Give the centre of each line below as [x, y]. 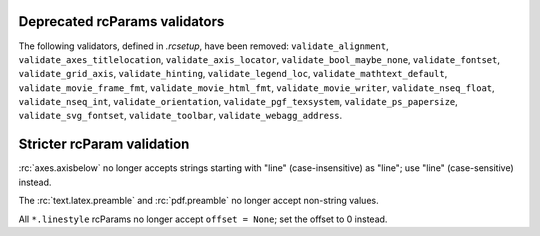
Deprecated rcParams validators [121, 21]
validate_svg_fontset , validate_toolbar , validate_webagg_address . [180, 116]
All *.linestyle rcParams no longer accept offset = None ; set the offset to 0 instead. [203, 219]
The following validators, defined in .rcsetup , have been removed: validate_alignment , [203, 46]
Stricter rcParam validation [104, 144]
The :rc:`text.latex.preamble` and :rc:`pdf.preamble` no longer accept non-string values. [198, 201]
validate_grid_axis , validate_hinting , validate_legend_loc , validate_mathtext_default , [233, 74]
